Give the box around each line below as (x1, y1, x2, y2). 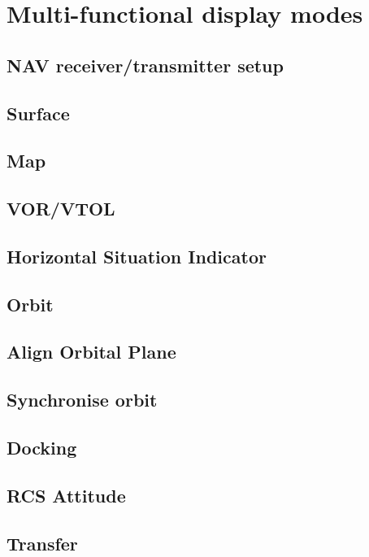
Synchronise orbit (7, 387, 158, 412)
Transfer (7, 530, 78, 555)
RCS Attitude (7, 482, 126, 507)
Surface (7, 100, 70, 125)
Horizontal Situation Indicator (7, 243, 267, 268)
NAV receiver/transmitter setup (7, 52, 284, 77)
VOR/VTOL (7, 196, 115, 221)
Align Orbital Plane (7, 339, 176, 364)
